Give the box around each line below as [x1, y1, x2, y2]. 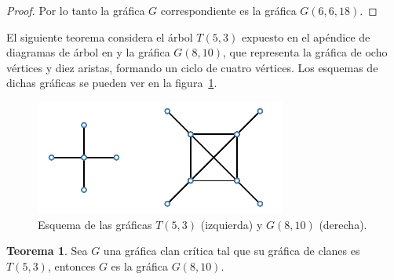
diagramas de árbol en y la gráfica [6, 44, 170, 60]
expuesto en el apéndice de [241, 28, 370, 45]
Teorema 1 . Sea [6, 242, 88, 259]
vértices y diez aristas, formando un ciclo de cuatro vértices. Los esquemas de [6, 59, 378, 75]
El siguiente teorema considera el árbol [6, 28, 193, 45]
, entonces [47, 257, 96, 274]
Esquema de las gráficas [38, 216, 152, 232]
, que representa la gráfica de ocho [223, 44, 388, 60]
